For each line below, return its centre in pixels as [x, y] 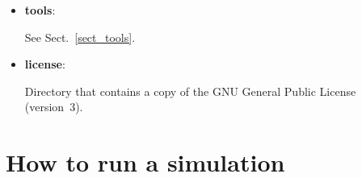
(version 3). [54, 107]
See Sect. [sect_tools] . [80, 37]
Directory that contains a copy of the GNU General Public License [190, 91]
